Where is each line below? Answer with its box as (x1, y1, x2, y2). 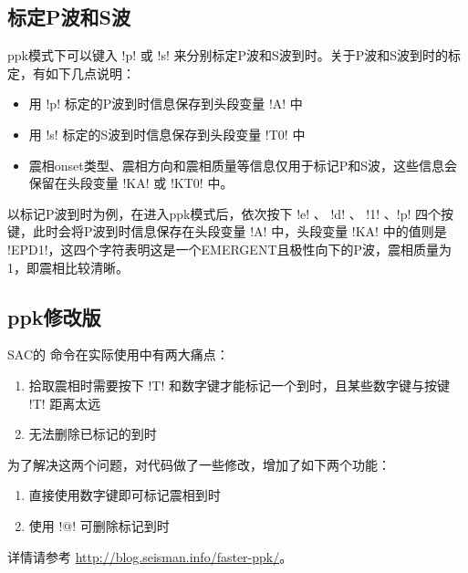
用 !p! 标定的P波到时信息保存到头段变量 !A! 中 (28, 94, 303, 113)
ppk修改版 (7, 302, 101, 330)
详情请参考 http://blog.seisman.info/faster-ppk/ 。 (7, 547, 293, 566)
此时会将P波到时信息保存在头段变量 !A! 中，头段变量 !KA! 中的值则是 (32, 222, 447, 241)
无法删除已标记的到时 (28, 424, 157, 443)
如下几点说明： (45, 63, 135, 82)
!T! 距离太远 (28, 393, 101, 412)
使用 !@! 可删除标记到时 (28, 516, 170, 535)
